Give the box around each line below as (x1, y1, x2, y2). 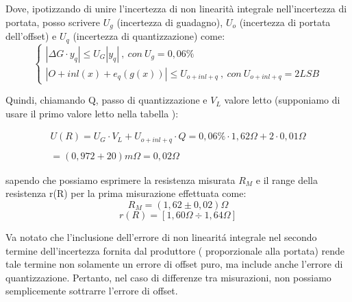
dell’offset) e (5, 29, 57, 43)
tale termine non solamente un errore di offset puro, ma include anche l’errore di (5, 257, 343, 271)
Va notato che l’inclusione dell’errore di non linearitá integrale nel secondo (5, 229, 317, 244)
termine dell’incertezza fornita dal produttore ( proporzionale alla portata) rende (5, 243, 345, 257)
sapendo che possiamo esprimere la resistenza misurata (5, 172, 236, 187)
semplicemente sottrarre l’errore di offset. (5, 283, 178, 298)
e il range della (255, 172, 318, 187)
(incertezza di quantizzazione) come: (73, 29, 225, 43)
